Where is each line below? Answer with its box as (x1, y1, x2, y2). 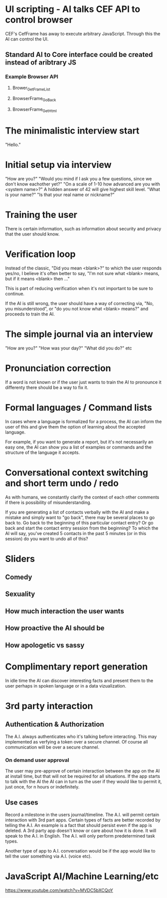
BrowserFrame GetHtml (12, 106, 57, 113)
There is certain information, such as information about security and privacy (5, 225, 162, 231)
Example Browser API (5, 73, 58, 80)
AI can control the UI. (5, 36, 49, 42)
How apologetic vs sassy (5, 641, 85, 649)
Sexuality (5, 590, 35, 598)
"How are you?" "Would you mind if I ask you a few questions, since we (5, 175, 152, 181)
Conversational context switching (5, 466, 149, 478)
